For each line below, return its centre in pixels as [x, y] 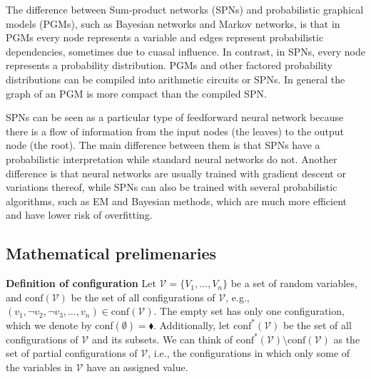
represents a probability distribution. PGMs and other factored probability [169, 65]
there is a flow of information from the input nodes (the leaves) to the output [175, 131]
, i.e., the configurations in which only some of [249, 353]
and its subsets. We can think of [162, 339]
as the [347, 339]
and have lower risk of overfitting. [79, 215]
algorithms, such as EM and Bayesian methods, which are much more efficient [177, 201]
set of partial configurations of [72, 353]
